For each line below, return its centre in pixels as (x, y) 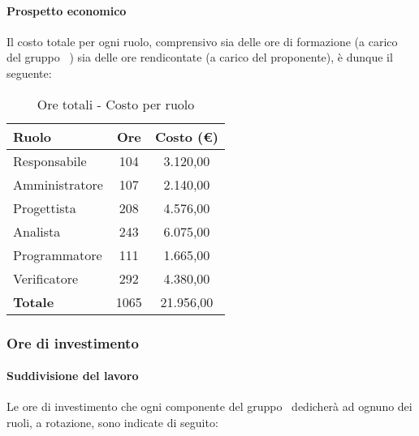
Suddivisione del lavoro (73, 376)
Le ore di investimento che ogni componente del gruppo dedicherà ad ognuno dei (209, 406)
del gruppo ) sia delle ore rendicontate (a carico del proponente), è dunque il (200, 57)
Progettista (45, 207)
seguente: (29, 73)
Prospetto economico (67, 10)
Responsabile (50, 160)
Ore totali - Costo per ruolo (116, 104)
